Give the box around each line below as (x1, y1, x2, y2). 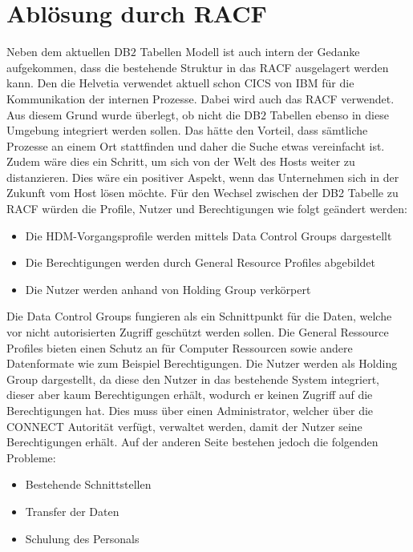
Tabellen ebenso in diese (269, 106, 389, 123)
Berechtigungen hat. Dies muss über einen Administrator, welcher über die (6, 402, 374, 418)
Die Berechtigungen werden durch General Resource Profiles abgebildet (25, 254, 375, 271)
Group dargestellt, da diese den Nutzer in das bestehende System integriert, (6, 370, 380, 387)
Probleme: (6, 449, 56, 465)
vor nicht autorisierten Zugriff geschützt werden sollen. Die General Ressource (6, 324, 389, 340)
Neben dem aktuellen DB (6, 43, 131, 60)
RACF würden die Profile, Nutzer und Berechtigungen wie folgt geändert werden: (6, 200, 407, 217)
